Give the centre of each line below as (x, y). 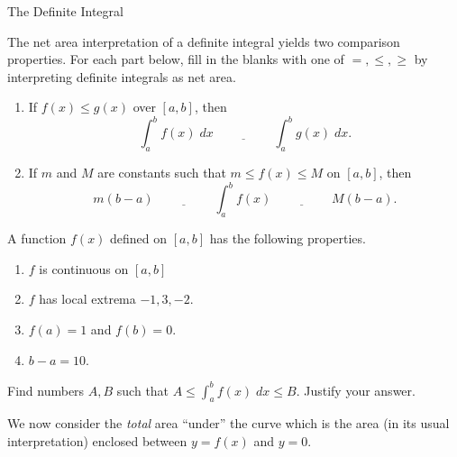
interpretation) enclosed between (97, 441)
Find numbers (46, 390)
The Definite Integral (65, 11)
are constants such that (162, 173)
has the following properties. (288, 238)
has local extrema (87, 299)
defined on (139, 238)
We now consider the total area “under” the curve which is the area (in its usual (228, 423)
